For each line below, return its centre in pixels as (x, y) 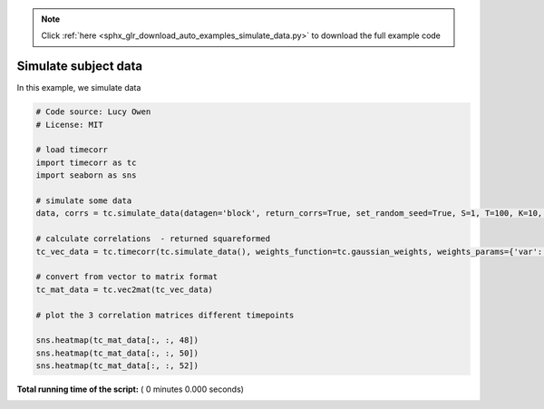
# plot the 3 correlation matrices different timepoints (165, 315)
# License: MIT (69, 124)
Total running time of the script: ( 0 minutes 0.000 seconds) (131, 389)
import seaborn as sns (86, 175)
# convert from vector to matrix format (126, 277)
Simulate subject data (80, 67)
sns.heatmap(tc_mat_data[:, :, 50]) (117, 353)
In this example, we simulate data (79, 88)
